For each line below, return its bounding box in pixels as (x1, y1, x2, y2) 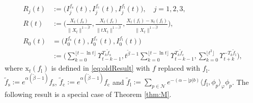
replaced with (158, 63, 201, 73)
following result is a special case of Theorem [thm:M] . (5, 89, 172, 99)
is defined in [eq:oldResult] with (51, 63, 150, 73)
